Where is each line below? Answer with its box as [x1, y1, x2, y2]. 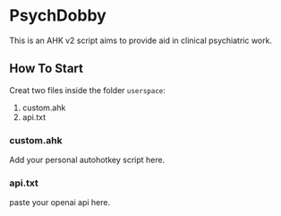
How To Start [9, 61, 83, 76]
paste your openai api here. [9, 197, 111, 208]
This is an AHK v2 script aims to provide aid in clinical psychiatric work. [9, 35, 273, 46]
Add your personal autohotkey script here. [9, 154, 166, 166]
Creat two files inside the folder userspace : [9, 84, 166, 95]
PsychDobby [9, 5, 107, 26]
